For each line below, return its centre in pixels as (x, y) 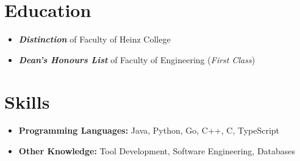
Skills (27, 101)
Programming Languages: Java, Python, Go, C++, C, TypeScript (149, 130)
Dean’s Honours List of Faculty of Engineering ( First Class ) (137, 59)
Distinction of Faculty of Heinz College (95, 39)
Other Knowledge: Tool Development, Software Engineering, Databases (157, 151)
